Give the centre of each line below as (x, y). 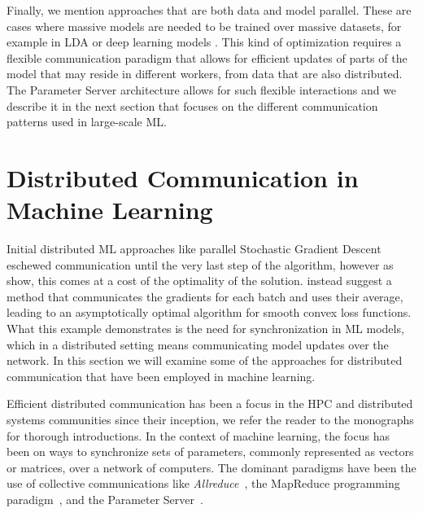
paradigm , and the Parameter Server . (105, 499)
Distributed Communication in (183, 177)
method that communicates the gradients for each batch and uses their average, (205, 296)
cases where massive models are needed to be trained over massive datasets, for (204, 26)
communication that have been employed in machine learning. (161, 376)
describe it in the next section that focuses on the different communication (192, 105)
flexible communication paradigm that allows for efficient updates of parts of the (207, 57)
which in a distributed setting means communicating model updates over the (198, 344)
